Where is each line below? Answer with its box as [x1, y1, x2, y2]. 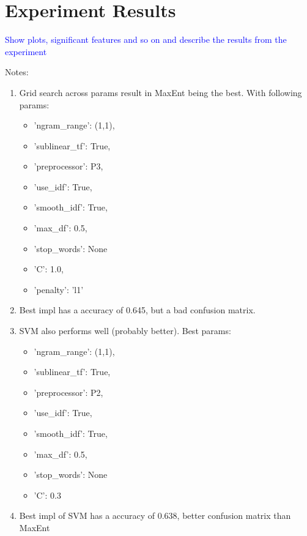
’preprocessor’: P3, [34, 160, 103, 173]
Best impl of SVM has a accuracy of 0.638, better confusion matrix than [19, 509, 291, 522]
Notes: [5, 65, 29, 78]
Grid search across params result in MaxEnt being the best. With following [19, 86, 302, 99]
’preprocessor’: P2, [34, 385, 103, 398]
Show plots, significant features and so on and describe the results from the [5, 33, 287, 46]
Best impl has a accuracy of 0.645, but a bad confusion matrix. [19, 303, 256, 316]
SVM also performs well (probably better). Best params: [19, 324, 231, 337]
